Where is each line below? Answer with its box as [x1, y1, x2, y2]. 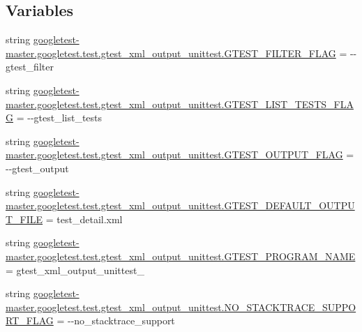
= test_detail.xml [45, 211, 123, 226]
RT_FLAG [6, 313, 54, 328]
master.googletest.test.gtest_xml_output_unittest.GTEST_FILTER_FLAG [6, 45, 336, 60]
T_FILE [6, 211, 43, 226]
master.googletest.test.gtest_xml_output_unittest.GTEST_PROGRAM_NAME [6, 248, 356, 263]
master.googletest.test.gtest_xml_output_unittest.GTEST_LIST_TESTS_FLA [6, 96, 354, 111]
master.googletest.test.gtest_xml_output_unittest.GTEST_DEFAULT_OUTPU [6, 198, 355, 213]
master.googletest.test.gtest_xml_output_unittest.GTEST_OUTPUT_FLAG [6, 147, 343, 162]
